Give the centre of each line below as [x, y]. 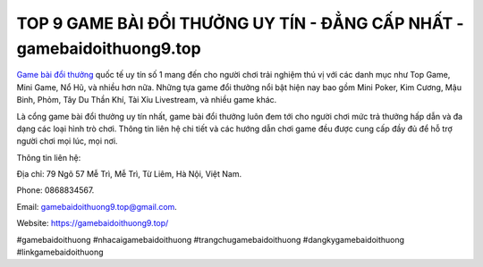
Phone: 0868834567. [55, 190]
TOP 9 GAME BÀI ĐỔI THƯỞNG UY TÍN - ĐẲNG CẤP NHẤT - [240, 23]
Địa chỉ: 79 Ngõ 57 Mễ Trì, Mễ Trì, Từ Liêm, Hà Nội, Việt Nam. [129, 174]
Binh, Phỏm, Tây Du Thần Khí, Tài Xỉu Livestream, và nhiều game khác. [147, 100]
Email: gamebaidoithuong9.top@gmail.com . [97, 206]
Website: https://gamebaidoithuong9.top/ [93, 223]
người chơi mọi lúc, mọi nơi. [67, 141]
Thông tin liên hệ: [49, 157]
